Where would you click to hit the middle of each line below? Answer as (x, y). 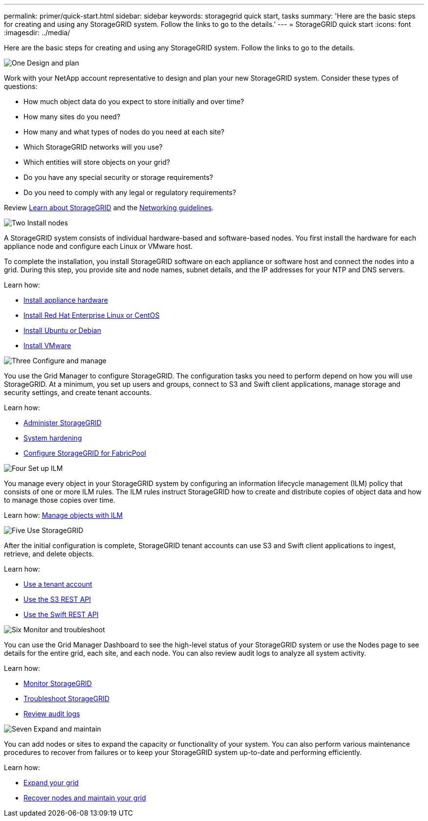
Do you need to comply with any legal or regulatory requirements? (130, 192)
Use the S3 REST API (57, 599)
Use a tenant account (58, 584)
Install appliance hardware (66, 300)
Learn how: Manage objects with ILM (64, 515)
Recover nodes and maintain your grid (85, 798)
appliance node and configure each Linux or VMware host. (98, 246)
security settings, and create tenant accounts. (78, 392)
